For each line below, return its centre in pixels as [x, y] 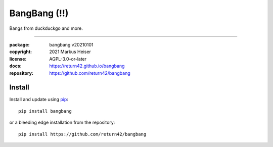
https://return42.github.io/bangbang [87, 66]
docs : [16, 66]
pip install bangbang [45, 111]
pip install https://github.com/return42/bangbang [82, 134]
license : [18, 59]
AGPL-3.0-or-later [68, 59]
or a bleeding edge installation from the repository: [62, 122]
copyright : [21, 52]
